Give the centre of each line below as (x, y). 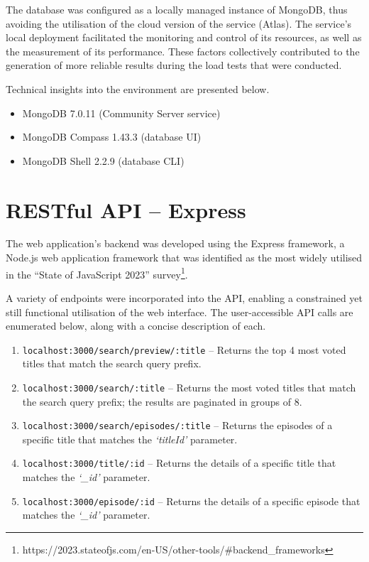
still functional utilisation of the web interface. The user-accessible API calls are (180, 312)
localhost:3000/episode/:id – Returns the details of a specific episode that (191, 501)
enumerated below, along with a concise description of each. (136, 326)
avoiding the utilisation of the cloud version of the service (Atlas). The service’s (179, 23)
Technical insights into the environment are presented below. (138, 88)
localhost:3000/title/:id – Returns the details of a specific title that (179, 463)
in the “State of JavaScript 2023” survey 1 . (97, 273)
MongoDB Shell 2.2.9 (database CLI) (103, 160)
